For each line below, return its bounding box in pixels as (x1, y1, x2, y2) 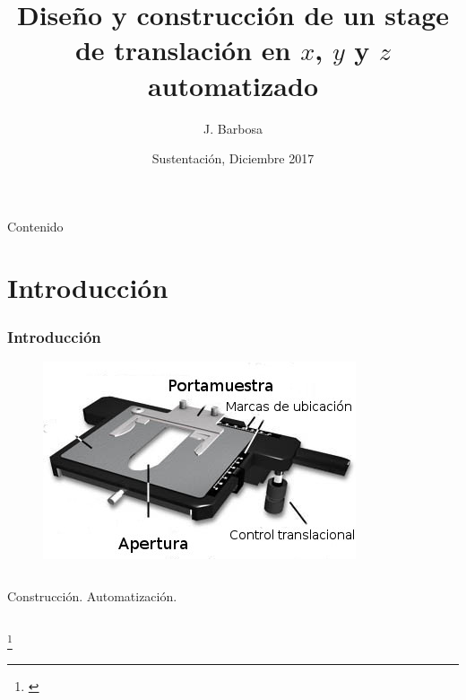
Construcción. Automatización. (7, 587, 177, 606)
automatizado (147, 66, 319, 103)
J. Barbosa (203, 118, 263, 137)
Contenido (7, 216, 64, 235)
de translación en (74, 31, 291, 68)
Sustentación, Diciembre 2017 (151, 149, 315, 168)
